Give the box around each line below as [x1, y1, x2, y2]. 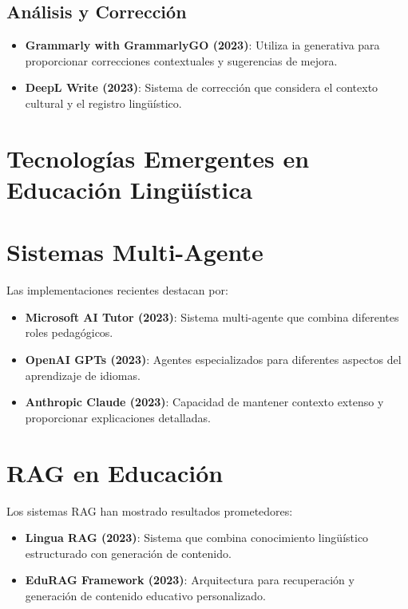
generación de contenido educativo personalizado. [25, 587, 266, 603]
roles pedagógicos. [25, 324, 113, 341]
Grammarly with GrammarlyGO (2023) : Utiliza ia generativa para [25, 37, 380, 53]
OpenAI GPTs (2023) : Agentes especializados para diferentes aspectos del [25, 351, 402, 368]
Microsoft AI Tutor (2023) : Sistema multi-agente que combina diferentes [25, 308, 399, 325]
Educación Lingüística [6, 172, 253, 205]
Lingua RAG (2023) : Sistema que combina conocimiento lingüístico [25, 529, 369, 546]
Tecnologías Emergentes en [6, 141, 310, 174]
